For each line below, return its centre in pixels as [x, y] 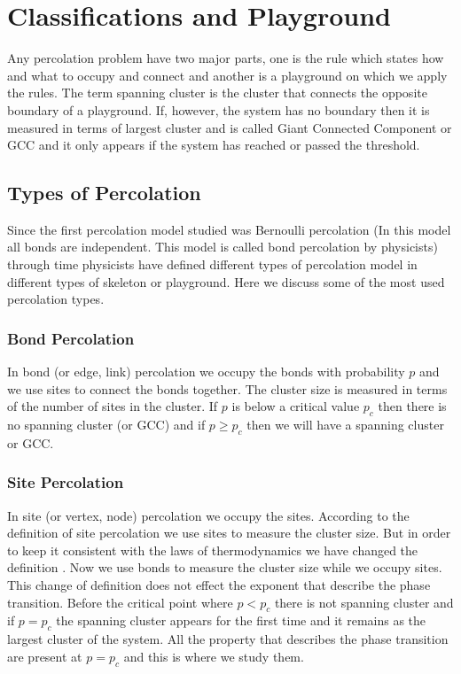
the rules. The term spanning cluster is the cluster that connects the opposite [217, 93]
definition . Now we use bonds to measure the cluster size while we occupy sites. [225, 567]
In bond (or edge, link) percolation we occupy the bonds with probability [206, 372]
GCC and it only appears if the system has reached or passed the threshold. [214, 145]
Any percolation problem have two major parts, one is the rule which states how [226, 58]
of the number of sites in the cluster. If [113, 406]
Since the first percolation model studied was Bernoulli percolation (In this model [229, 229]
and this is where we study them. [214, 656]
